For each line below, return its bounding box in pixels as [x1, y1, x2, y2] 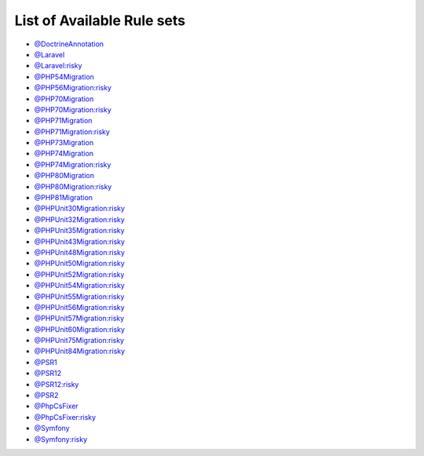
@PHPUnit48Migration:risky [34, 247, 126, 257]
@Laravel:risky [34, 61, 82, 71]
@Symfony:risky [34, 434, 88, 443]
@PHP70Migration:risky [34, 104, 111, 114]
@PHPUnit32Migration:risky [34, 214, 125, 224]
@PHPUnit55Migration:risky [34, 291, 125, 301]
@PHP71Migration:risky [34, 126, 110, 137]
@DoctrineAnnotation [34, 39, 104, 49]
